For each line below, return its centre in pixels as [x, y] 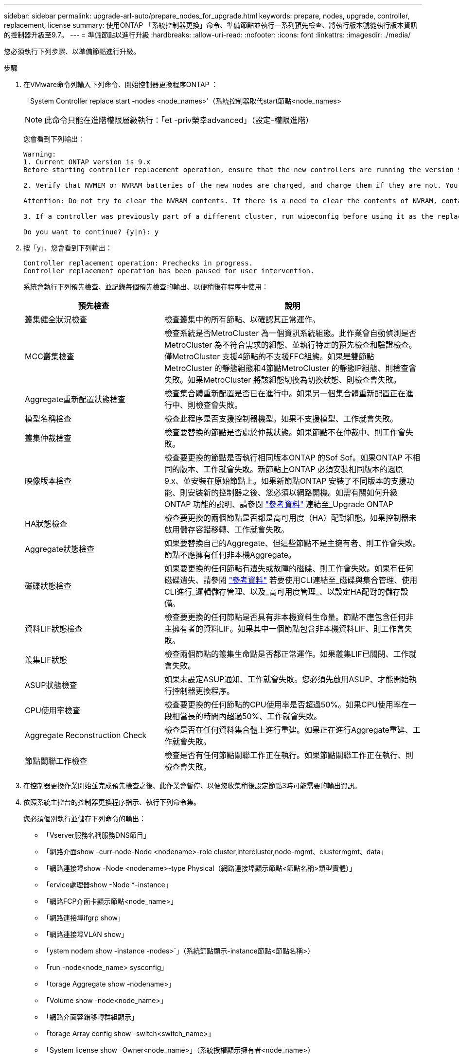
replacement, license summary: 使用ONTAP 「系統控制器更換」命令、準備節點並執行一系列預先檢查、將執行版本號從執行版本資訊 [211, 25]
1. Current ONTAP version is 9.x [87, 162]
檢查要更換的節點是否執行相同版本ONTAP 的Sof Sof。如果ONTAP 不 [288, 458]
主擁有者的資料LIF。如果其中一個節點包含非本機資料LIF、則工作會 [284, 629]
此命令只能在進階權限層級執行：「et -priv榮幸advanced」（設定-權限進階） [179, 120]
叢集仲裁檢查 [48, 438]
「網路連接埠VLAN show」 [85, 934]
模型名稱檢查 [48, 419]
